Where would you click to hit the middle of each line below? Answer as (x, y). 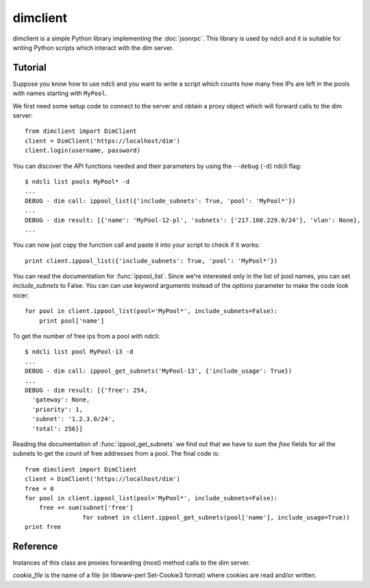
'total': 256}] (57, 429)
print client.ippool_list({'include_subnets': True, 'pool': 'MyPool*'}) (151, 261)
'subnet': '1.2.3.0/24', (74, 419)
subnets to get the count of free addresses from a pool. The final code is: (116, 454)
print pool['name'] (72, 321)
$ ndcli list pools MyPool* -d (77, 181)
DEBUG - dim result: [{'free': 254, (86, 390)
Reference (35, 546)
